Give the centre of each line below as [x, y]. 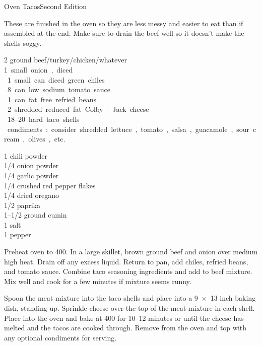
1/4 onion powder [31, 165]
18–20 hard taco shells [43, 119]
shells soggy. [23, 43]
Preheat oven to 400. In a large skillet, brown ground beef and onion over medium [131, 252]
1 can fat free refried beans [52, 99]
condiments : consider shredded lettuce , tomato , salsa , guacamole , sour [128, 129]
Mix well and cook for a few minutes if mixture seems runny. [98, 281]
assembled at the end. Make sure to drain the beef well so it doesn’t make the [124, 33]
